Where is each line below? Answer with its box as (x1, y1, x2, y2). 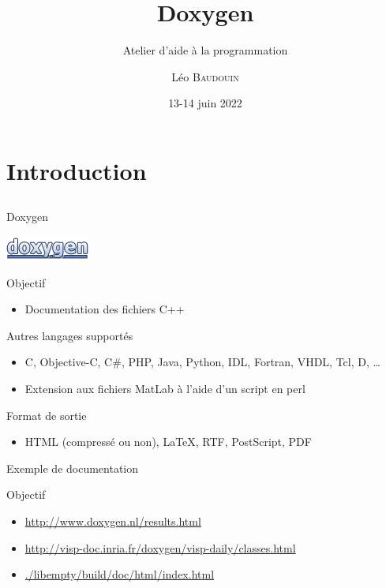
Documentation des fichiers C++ (24, 301, 185, 317)
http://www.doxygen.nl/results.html (24, 513, 201, 530)
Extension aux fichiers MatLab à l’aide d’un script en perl (24, 380, 305, 397)
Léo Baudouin (171, 68, 239, 84)
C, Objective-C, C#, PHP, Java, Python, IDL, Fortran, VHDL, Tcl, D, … (24, 354, 380, 370)
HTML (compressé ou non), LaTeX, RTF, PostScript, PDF (24, 433, 312, 450)
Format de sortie (6, 406, 87, 423)
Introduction (6, 154, 147, 186)
